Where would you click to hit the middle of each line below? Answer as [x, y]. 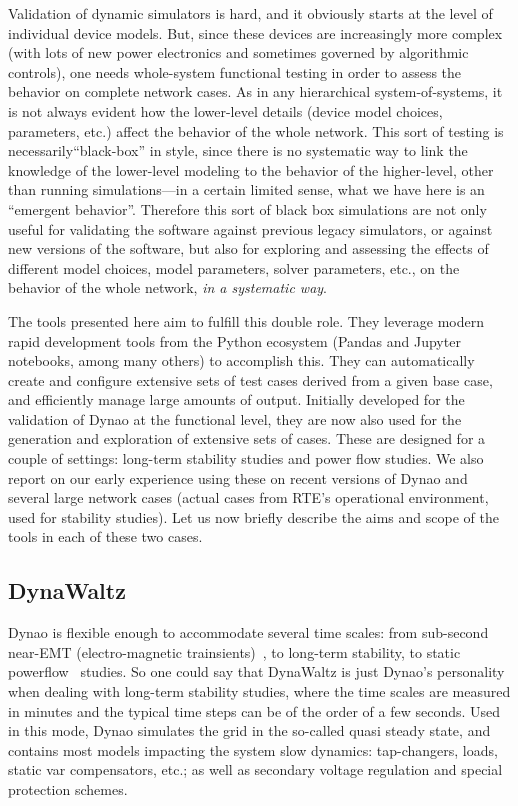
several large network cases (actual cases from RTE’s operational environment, [248, 497]
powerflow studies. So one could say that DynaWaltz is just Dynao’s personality [256, 671]
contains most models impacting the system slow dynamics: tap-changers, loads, [253, 749]
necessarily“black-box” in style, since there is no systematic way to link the [238, 150]
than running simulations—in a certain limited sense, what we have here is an [246, 189]
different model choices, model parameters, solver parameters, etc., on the [234, 267]
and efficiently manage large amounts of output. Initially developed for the [236, 399]
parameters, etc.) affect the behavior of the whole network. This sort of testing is [256, 130]
